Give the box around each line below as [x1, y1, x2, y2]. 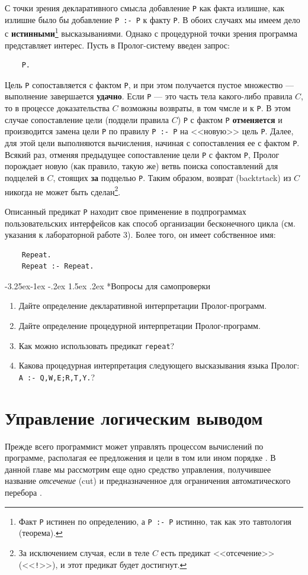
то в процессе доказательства [5, 102, 110, 114]
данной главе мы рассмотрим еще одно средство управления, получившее [5, 463, 271, 475]
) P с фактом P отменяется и [177, 113, 283, 125]
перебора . [5, 486, 42, 499]
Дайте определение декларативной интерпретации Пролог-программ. [18, 299, 267, 312]
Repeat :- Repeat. [21, 262, 94, 271]
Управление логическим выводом [5, 405, 263, 429]
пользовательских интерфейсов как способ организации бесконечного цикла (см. [5, 217, 296, 229]
